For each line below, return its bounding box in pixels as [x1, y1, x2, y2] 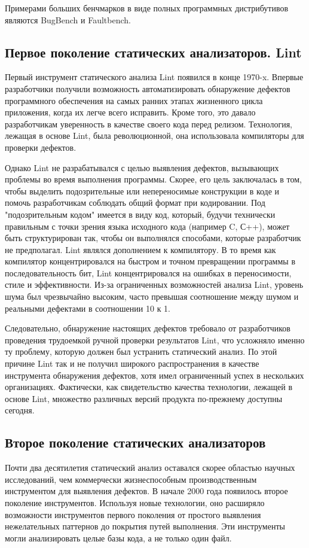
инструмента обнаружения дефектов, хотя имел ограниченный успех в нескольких [5, 369, 304, 381]
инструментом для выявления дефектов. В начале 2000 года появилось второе [5, 485, 288, 497]
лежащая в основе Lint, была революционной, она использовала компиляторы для [5, 129, 304, 142]
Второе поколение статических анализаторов [5, 433, 266, 452]
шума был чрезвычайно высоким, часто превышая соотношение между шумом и [5, 290, 299, 303]
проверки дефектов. [5, 141, 77, 153]
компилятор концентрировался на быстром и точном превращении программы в [5, 255, 295, 267]
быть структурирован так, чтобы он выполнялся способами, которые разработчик [5, 232, 301, 244]
